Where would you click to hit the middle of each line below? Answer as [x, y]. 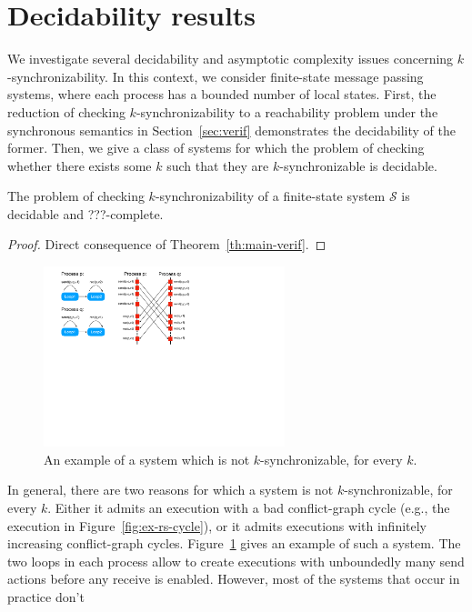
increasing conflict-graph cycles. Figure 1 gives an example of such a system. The [234, 543]
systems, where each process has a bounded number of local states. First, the [222, 94]
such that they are [218, 165]
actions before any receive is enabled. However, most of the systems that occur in [234, 579]
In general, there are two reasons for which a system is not [171, 490]
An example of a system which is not [147, 459]
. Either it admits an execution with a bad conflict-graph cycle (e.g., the [249, 507]
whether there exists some [80, 165]
